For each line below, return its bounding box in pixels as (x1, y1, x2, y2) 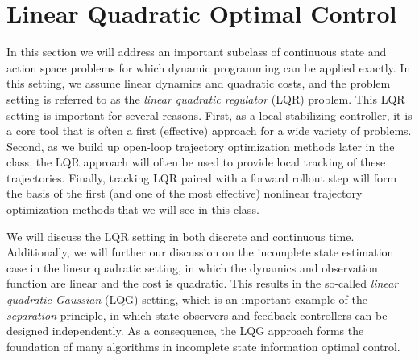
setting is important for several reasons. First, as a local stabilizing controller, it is (6, 106, 413, 123)
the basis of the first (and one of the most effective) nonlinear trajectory (6, 185, 363, 202)
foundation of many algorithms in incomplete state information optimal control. (6, 337, 400, 354)
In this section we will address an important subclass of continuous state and (6, 43, 387, 60)
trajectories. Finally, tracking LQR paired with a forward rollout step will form (6, 169, 397, 186)
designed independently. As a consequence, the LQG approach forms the (6, 322, 364, 339)
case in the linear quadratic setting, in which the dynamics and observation (6, 259, 378, 276)
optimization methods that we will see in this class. (6, 201, 259, 218)
